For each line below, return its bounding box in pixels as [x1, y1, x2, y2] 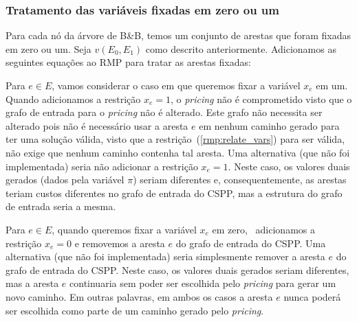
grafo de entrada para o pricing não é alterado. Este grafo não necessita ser [6, 105, 323, 119]
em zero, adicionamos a [212, 222, 315, 236]
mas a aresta [6, 276, 59, 290]
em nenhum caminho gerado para [199, 118, 340, 133]
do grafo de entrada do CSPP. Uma [175, 235, 326, 250]
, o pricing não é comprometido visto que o [170, 91, 352, 106]
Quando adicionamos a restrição [6, 91, 141, 106]
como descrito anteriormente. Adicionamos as [145, 41, 336, 56]
